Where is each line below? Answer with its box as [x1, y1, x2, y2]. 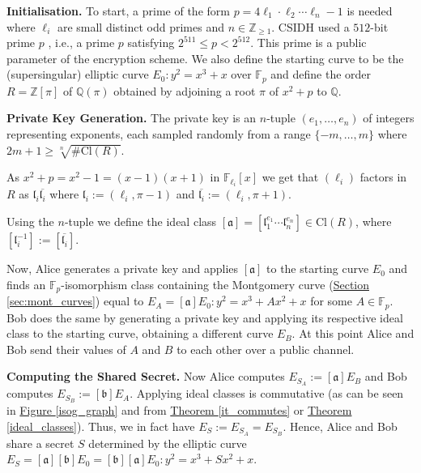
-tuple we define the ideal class [64, 213, 217, 230]
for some [310, 292, 352, 309]
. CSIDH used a [271, 18, 350, 35]
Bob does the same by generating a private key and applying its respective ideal [6, 309, 403, 326]
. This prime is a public [250, 34, 367, 51]
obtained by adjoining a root [113, 82, 256, 99]
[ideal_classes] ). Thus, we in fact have [6, 417, 195, 434]
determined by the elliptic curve [88, 434, 247, 451]
